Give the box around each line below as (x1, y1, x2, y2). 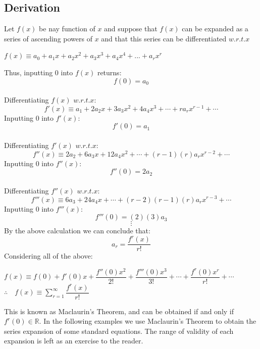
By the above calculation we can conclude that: (4, 225, 150, 236)
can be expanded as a (182, 23, 248, 34)
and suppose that (104, 23, 158, 34)
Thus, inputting (4, 67, 53, 77)
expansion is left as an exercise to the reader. (4, 335, 143, 346)
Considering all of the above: (4, 251, 93, 261)
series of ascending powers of (4, 33, 92, 43)
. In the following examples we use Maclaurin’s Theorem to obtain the (39, 316, 256, 326)
